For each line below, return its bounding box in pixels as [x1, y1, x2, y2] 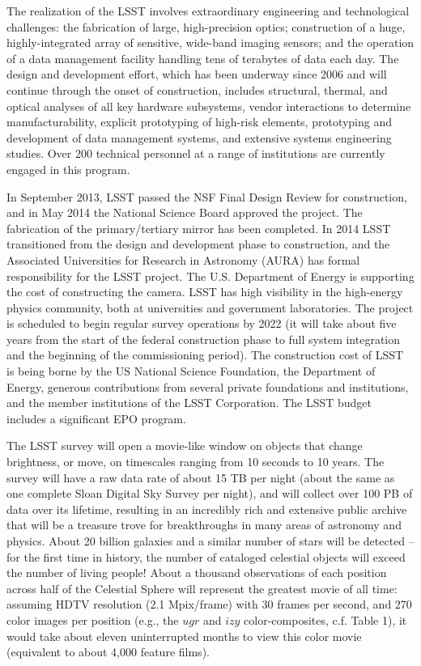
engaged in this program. [6, 160, 130, 177]
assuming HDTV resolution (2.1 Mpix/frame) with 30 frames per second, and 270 [6, 596, 412, 613]
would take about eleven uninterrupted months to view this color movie [6, 627, 362, 644]
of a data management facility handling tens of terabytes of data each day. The [6, 49, 399, 66]
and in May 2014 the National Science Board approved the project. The [6, 204, 363, 221]
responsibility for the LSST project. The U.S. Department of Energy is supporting [6, 267, 415, 284]
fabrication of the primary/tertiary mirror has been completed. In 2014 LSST [6, 219, 391, 236]
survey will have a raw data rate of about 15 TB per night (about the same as [6, 469, 395, 486]
